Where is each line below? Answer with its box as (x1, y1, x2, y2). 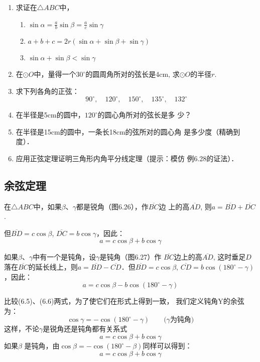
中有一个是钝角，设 (33, 252, 96, 262)
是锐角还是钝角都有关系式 (43, 323, 127, 334)
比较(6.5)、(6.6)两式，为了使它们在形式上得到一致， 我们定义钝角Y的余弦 (4, 296, 244, 306)
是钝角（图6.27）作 (99, 252, 162, 262)
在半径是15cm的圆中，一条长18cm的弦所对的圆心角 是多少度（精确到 (16, 126, 240, 137)
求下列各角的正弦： (16, 86, 79, 96)
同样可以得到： (143, 340, 192, 351)
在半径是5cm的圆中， (16, 109, 85, 120)
